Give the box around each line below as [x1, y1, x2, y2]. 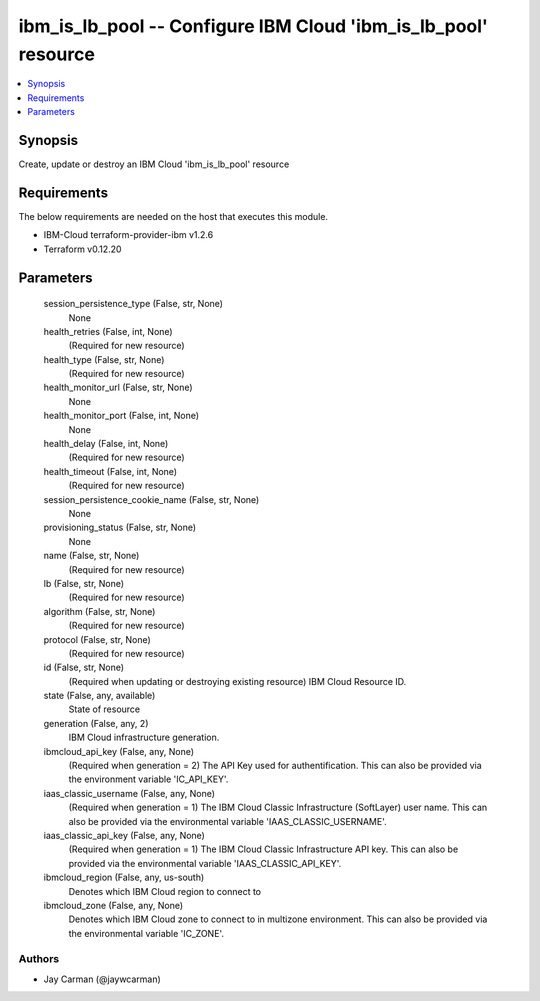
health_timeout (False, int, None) [43, 465, 178, 477]
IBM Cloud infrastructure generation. [68, 731, 220, 744]
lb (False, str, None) [43, 577, 125, 589]
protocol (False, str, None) [43, 633, 152, 645]
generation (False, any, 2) [43, 717, 149, 729]
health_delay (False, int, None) [43, 438, 169, 450]
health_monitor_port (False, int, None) [43, 410, 200, 422]
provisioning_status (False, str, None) [43, 521, 197, 534]
